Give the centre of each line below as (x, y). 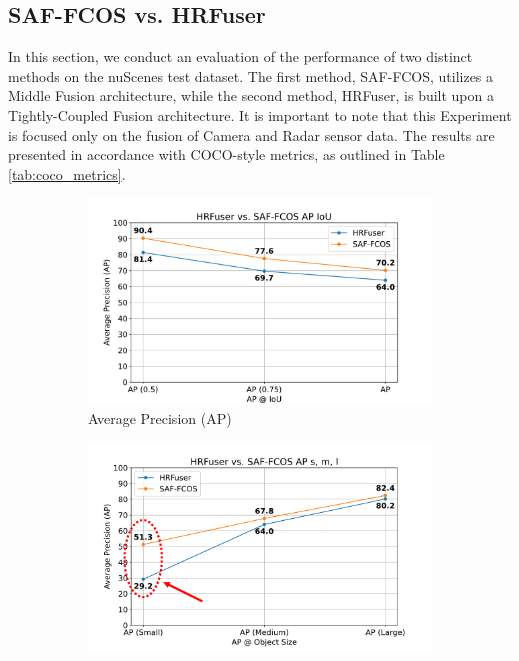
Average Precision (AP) (160, 418)
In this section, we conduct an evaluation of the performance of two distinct (240, 56)
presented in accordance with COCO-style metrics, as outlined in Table (226, 154)
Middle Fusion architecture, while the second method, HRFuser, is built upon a (251, 95)
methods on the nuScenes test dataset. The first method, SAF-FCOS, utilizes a (251, 75)
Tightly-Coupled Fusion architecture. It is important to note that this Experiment (260, 114)
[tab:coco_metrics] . (67, 173)
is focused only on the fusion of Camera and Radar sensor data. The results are (251, 134)
